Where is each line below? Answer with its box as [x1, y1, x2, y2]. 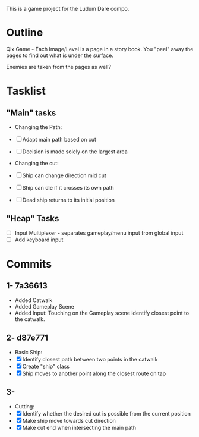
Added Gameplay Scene [14, 303, 75, 310]
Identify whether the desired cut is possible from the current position [22, 410, 191, 417]
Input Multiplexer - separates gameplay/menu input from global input [14, 229, 184, 237]
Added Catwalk [14, 297, 53, 304]
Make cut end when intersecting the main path [22, 424, 137, 431]
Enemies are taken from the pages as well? [6, 63, 112, 70]
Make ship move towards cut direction [22, 417, 116, 424]
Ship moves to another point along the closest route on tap [22, 370, 166, 377]
